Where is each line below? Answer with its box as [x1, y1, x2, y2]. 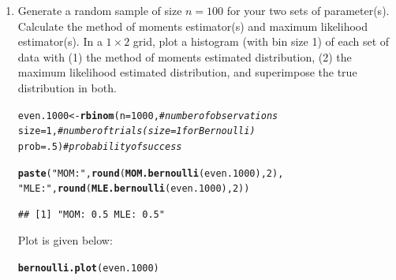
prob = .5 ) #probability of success [17, 140, 182, 152]
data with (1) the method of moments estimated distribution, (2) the [17, 48, 352, 65]
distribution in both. [17, 79, 117, 95]
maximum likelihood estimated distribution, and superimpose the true [17, 64, 357, 80]
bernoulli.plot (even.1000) [17, 263, 159, 274]
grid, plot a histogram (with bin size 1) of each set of [133, 33, 390, 50]
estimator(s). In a [17, 33, 103, 50]
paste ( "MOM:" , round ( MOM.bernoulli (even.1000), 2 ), [17, 167, 284, 179]
